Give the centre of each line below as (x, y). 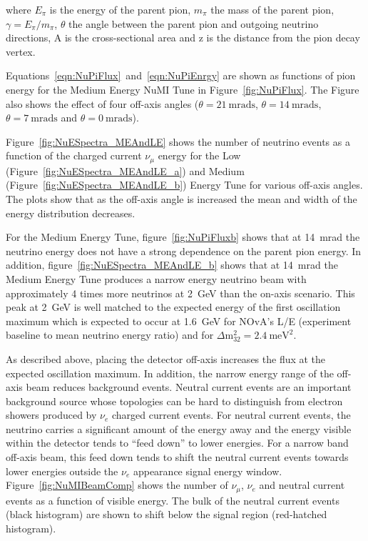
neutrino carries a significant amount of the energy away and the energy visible (179, 428)
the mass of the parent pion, (272, 9)
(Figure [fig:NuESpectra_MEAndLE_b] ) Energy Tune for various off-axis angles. (184, 185)
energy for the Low (199, 155)
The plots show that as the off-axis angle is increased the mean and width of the (182, 198)
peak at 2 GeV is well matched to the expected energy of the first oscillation (173, 307)
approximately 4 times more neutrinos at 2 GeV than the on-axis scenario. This (180, 293)
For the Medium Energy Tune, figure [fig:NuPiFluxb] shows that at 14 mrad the (183, 237)
